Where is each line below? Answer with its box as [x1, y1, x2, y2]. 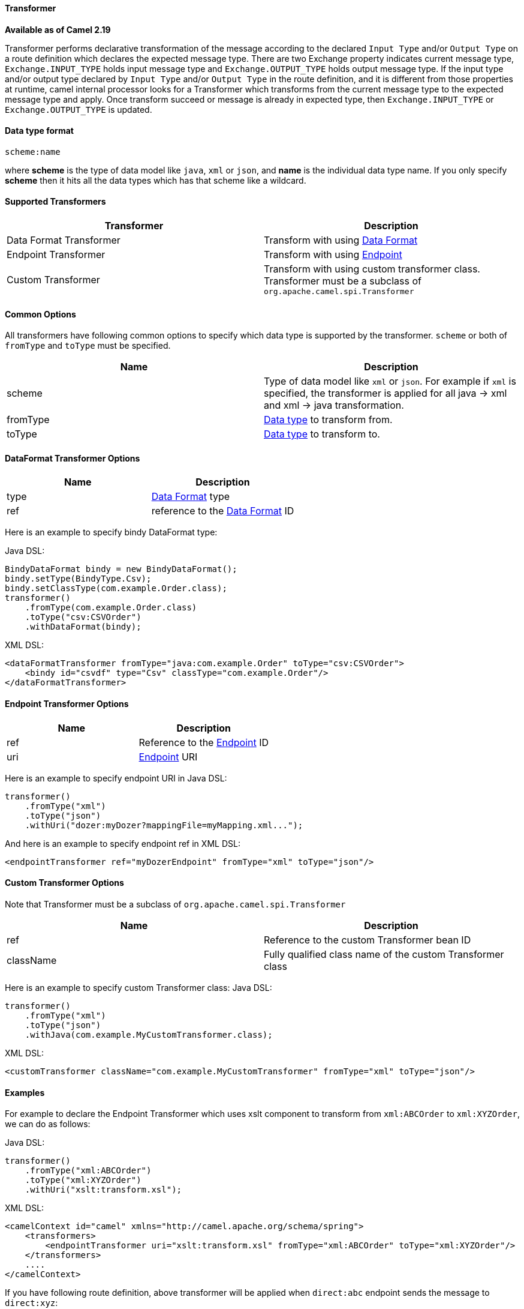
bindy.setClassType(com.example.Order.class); [5, 583, 227, 594]
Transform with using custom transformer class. [264, 263, 480, 275]
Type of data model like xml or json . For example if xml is [264, 375, 516, 388]
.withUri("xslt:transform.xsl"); [25, 1185, 182, 1195]
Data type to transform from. [264, 414, 393, 426]
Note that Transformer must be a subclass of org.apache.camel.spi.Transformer [5, 898, 346, 909]
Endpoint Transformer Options [5, 699, 129, 709]
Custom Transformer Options [5, 877, 124, 888]
